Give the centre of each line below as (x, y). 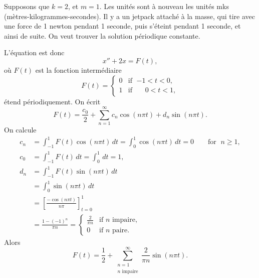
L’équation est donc (34, 52)
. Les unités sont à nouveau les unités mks (164, 6)
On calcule (20, 130)
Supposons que (27, 6)
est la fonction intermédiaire (78, 69)
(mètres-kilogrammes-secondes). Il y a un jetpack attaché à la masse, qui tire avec (129, 16)
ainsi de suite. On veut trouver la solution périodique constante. (102, 35)
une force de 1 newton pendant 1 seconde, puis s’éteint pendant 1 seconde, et (122, 26)
